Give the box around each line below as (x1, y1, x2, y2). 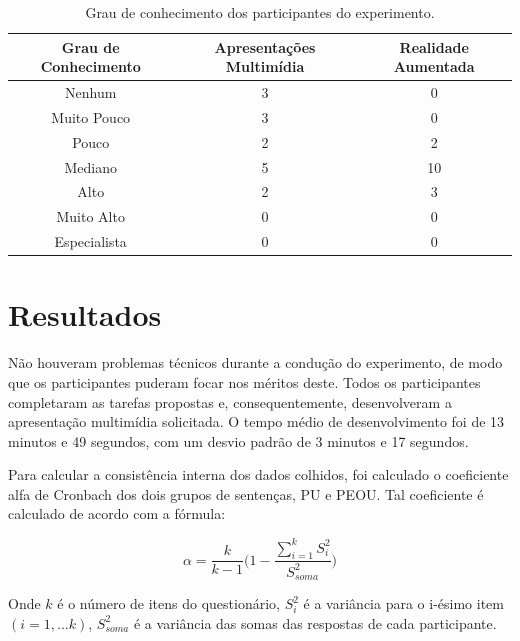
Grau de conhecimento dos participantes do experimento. (85, 2, 435, 22)
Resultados (8, 294, 162, 335)
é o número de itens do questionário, (57, 593, 280, 614)
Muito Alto (56, 206, 125, 227)
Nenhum (65, 82, 117, 103)
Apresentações (214, 36, 316, 57)
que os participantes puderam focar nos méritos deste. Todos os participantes (8, 371, 481, 392)
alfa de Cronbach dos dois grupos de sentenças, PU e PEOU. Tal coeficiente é (8, 483, 484, 504)
